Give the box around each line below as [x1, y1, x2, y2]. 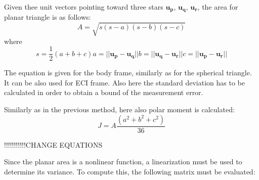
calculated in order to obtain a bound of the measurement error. [4, 87, 203, 98]
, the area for [197, 2, 238, 12]
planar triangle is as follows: [4, 12, 91, 22]
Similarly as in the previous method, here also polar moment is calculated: [4, 104, 235, 115]
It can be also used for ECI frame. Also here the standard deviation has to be [4, 77, 245, 87]
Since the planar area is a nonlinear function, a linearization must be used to [4, 156, 242, 167]
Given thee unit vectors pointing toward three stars [4, 2, 163, 12]
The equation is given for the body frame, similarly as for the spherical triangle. [4, 67, 252, 78]
